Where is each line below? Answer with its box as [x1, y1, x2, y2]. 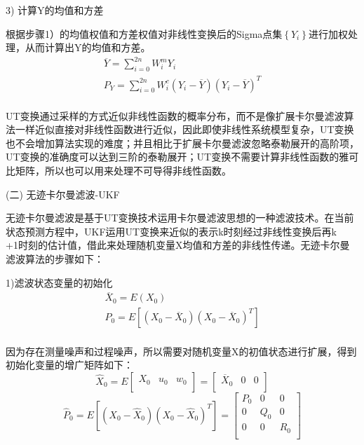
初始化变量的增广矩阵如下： [6, 357, 133, 372]
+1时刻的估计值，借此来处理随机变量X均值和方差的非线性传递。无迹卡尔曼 [6, 238, 350, 252]
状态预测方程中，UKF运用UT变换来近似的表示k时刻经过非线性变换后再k [6, 224, 337, 238]
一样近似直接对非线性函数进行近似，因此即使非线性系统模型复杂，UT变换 [15, 122, 354, 137]
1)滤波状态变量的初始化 [6, 275, 113, 289]
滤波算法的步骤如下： [6, 252, 104, 266]
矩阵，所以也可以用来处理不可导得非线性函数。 [15, 163, 231, 178]
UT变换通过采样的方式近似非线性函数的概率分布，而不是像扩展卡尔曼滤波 [6, 108, 344, 123]
